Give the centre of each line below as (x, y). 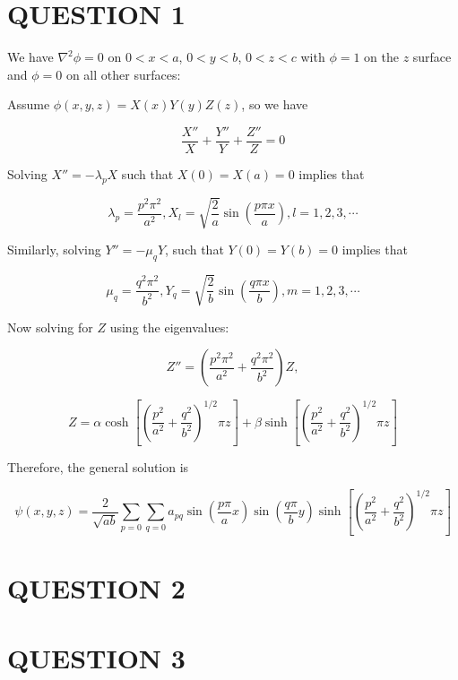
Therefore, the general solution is (98, 467)
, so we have (275, 104)
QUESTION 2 (96, 588)
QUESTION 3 (96, 658)
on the (381, 57)
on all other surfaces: (123, 74)
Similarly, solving (54, 250)
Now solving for (50, 327)
